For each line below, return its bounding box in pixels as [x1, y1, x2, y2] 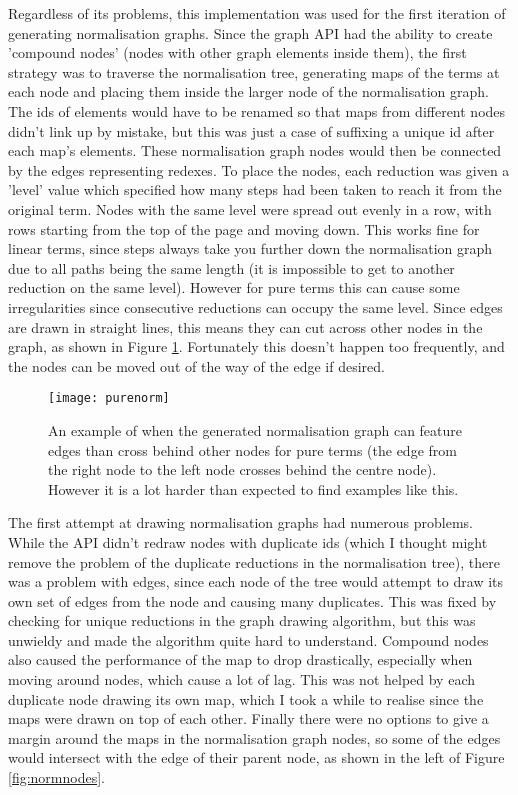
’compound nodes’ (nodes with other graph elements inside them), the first [8, 42, 467, 63]
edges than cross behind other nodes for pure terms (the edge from [48, 439, 457, 460]
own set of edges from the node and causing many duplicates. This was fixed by [8, 590, 497, 611]
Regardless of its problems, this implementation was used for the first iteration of [8, 3, 506, 23]
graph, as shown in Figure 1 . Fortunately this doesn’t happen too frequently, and [8, 336, 505, 357]
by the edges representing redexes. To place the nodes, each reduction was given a [8, 159, 510, 180]
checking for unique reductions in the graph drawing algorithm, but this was [8, 610, 476, 631]
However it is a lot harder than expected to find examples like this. [48, 478, 459, 499]
